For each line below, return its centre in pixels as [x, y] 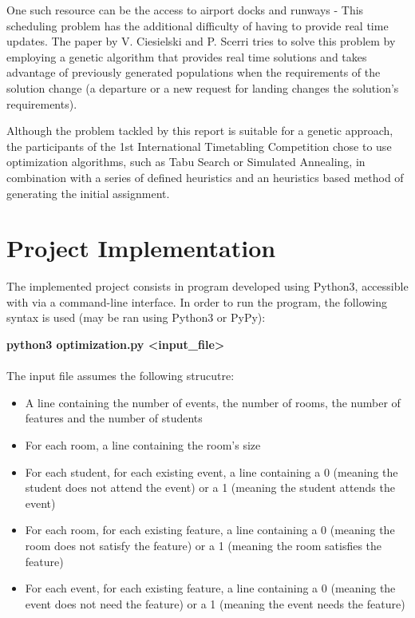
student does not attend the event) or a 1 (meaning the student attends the [210, 487]
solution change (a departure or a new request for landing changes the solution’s [203, 87]
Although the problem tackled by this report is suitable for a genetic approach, [200, 131]
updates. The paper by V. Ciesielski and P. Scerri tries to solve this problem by [201, 41]
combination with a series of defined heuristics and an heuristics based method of [205, 177]
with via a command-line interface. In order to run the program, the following [197, 301]
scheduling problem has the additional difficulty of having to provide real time [198, 25]
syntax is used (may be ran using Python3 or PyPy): [136, 317]
